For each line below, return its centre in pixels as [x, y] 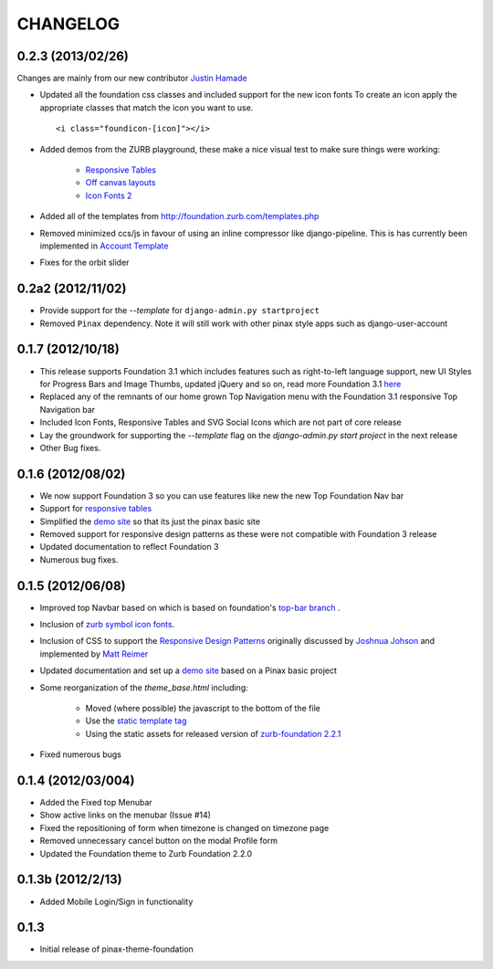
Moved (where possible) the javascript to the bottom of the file [203, 709]
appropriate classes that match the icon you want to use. [147, 107]
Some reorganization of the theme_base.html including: [144, 687]
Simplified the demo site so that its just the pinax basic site [150, 521]
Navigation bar [68, 409]
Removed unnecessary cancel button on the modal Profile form [159, 841]
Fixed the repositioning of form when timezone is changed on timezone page [184, 827]
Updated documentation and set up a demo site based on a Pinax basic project [189, 670]
